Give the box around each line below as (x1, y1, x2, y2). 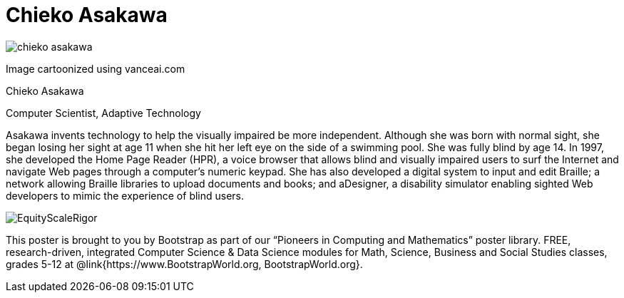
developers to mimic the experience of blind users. (6, 189, 245, 202)
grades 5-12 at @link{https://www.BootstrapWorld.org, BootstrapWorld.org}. (6, 257, 363, 270)
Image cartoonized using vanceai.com (6, 62, 185, 75)
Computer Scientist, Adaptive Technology (6, 106, 201, 119)
